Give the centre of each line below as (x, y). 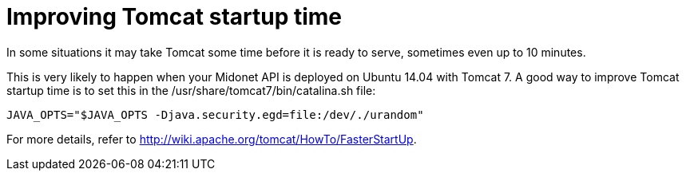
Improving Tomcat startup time (174, 17)
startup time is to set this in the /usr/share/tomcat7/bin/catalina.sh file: (191, 90)
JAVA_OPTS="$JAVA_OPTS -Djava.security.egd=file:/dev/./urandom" (215, 114)
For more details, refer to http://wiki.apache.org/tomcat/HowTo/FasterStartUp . (212, 139)
